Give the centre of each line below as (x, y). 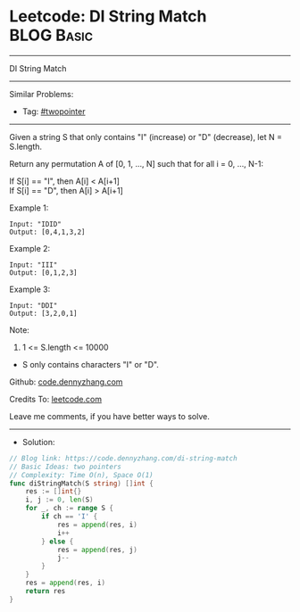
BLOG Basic (51, 35)
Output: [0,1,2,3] (43, 273)
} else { (58, 542)
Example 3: (30, 289)
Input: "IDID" (36, 224)
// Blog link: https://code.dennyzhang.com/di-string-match (124, 458)
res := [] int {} (54, 492)
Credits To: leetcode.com (56, 399)
